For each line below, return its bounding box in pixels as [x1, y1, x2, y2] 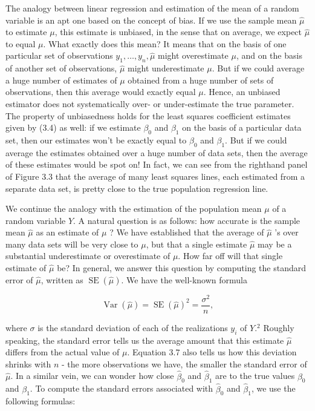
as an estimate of [36, 226, 99, 238]
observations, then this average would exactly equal [5, 85, 196, 98]
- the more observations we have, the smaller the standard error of [62, 357, 307, 370]
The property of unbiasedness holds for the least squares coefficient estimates [5, 109, 291, 122]
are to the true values [215, 369, 295, 382]
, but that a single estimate [146, 237, 247, 250]
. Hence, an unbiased [203, 85, 281, 98]
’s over [274, 226, 299, 238]
